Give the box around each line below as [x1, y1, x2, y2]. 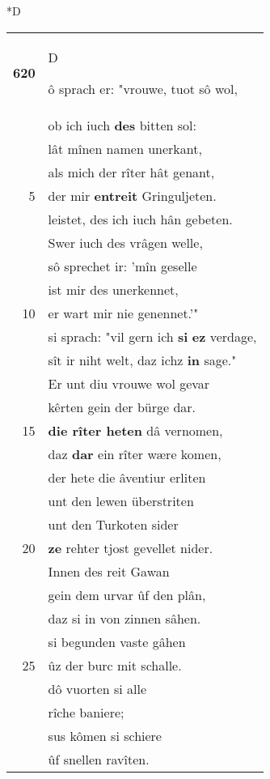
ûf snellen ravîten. [48, 749, 150, 768]
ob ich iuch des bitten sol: [48, 115, 196, 134]
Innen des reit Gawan [48, 561, 170, 581]
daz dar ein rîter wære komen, [48, 444, 221, 463]
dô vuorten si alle [48, 679, 147, 698]
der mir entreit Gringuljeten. [48, 185, 217, 205]
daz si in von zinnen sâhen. [48, 608, 201, 628]
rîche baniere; [48, 702, 124, 722]
